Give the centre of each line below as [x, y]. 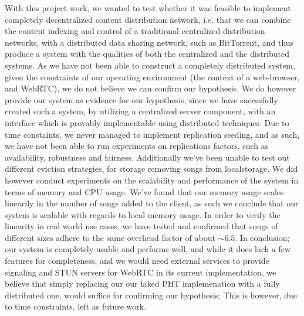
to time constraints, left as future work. [76, 306]
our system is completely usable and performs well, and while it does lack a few [148, 249]
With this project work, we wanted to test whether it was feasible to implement [148, 8]
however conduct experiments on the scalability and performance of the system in [152, 180]
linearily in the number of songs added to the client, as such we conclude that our [152, 203]
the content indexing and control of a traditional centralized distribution [135, 31]
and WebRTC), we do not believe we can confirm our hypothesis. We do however [151, 88]
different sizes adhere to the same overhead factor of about [110, 237]
